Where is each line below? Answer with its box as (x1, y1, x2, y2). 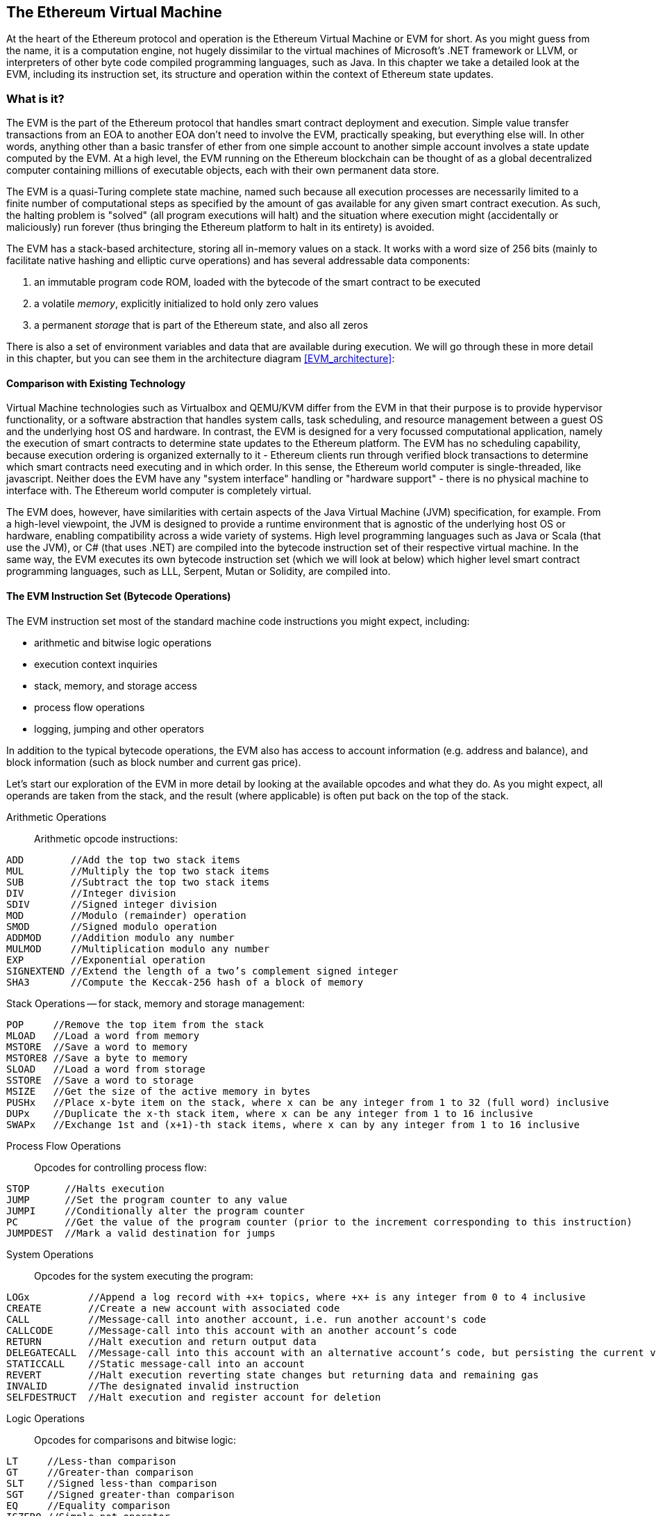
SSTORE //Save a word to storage (6, 1074, 194, 1086)
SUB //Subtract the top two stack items (6, 876, 270, 888)
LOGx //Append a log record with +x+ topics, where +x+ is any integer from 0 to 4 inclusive (6, 1291, 586, 1303)
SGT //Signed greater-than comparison (6, 1488, 235, 1500)
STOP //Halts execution (6, 1182, 165, 1194)
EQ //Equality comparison (6, 1499, 171, 1511)
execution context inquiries (34, 658, 158, 670)
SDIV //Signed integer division (6, 898, 217, 910)
